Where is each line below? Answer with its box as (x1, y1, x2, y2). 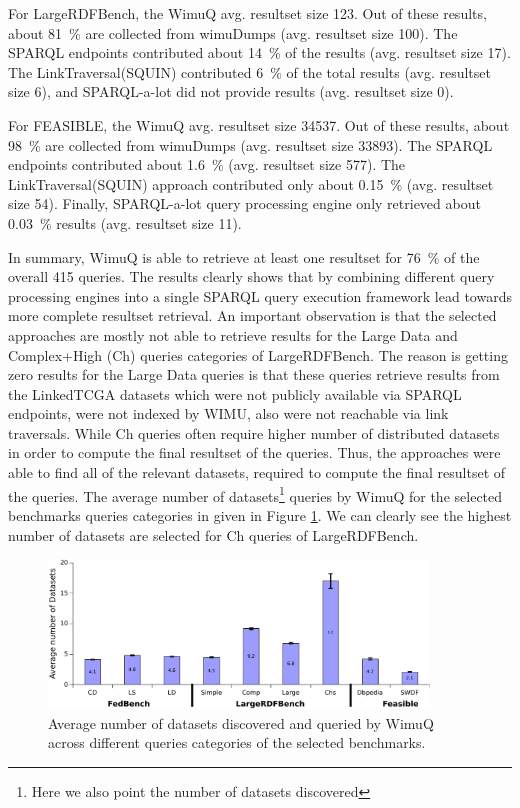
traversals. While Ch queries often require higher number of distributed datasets (8, 422, 500, 443)
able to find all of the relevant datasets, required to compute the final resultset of (8, 462, 506, 483)
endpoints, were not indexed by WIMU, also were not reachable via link (8, 403, 449, 424)
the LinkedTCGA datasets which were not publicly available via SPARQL (8, 383, 462, 404)
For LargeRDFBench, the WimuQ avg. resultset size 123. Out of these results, (8, 3, 487, 23)
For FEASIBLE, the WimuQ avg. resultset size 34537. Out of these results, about (8, 114, 510, 135)
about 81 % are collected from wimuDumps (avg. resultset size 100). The (8, 22, 458, 43)
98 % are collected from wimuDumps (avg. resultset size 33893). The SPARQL (8, 134, 493, 155)
